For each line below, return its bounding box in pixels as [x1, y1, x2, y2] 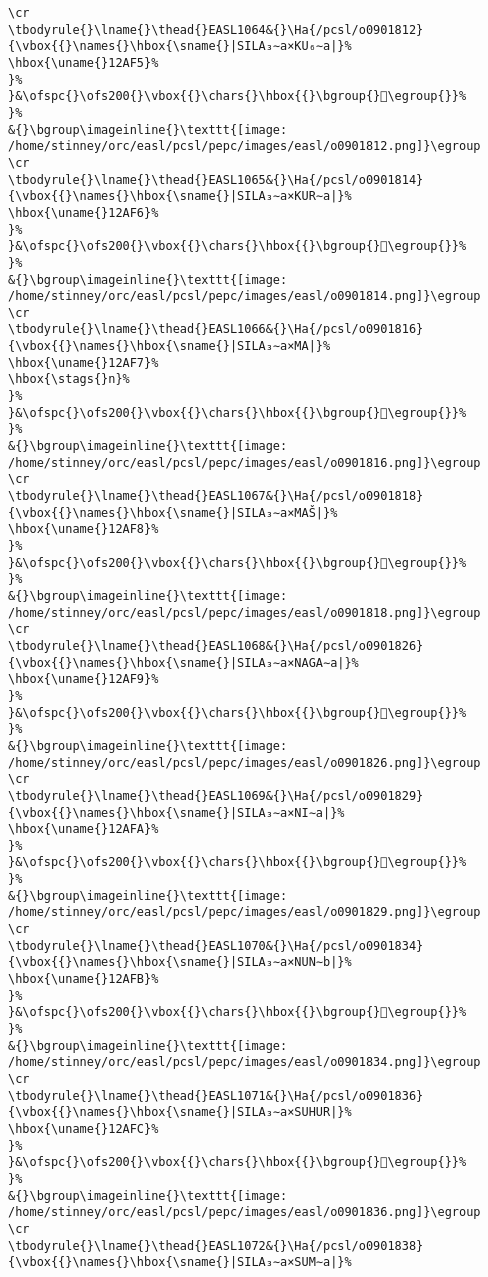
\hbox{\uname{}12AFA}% [8, 822, 159, 837]
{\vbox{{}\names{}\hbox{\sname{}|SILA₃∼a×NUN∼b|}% [8, 955, 352, 970]
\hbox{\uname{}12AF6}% [8, 205, 159, 220]
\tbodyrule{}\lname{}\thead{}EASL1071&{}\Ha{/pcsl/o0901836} [8, 1088, 424, 1103]
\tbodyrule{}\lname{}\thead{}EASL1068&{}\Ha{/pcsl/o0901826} [8, 638, 424, 653]
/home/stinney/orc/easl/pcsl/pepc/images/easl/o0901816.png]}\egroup [8, 455, 481, 470]
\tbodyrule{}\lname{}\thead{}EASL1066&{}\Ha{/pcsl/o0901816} [8, 322, 424, 337]
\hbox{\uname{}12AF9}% [8, 672, 159, 687]
